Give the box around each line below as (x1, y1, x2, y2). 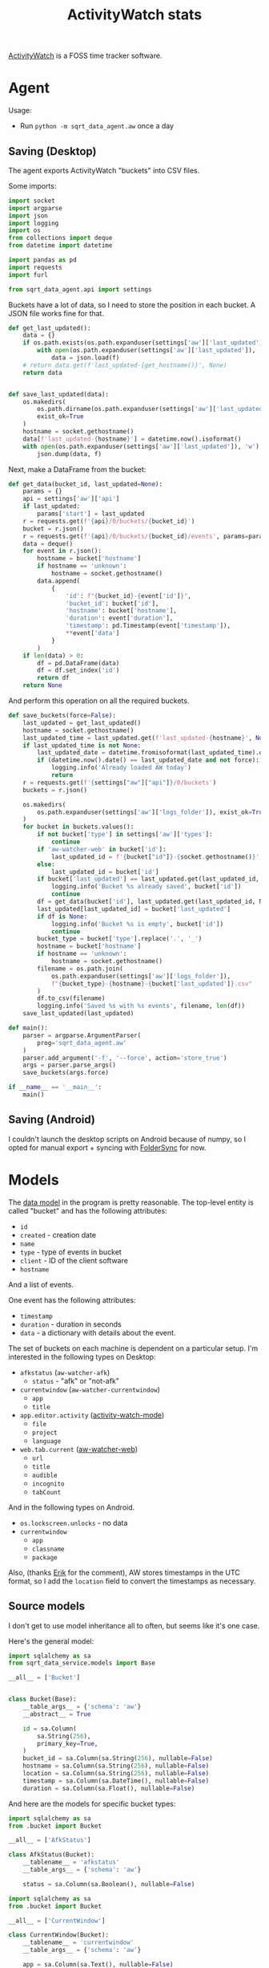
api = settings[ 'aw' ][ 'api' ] (22, 495, 120, 503)
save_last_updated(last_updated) (22, 1010, 134, 1018)
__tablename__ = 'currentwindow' (22, 1938, 134, 1947)
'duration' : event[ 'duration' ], (65, 614, 174, 623)
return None (22, 681, 62, 689)
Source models (8, 1600, 86, 1613)
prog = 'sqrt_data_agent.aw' (37, 1039, 127, 1047)
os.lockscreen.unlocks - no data (19, 1518, 128, 1527)
